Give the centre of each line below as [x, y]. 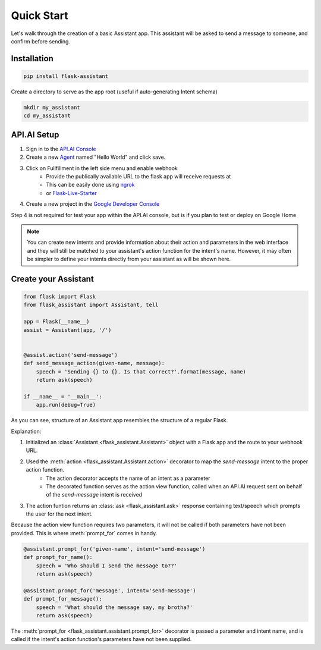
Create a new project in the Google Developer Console [93, 204]
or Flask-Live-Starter [72, 193]
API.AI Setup [35, 135]
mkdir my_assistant [52, 107]
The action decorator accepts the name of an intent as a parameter [128, 478]
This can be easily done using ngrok [90, 185]
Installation [32, 59]
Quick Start [40, 15]
